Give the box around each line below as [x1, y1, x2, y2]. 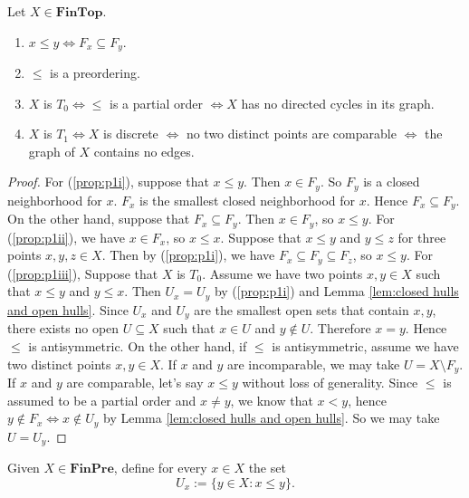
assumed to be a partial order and [7, 390, 196, 409]
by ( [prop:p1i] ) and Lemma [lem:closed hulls [214, 282, 459, 301]
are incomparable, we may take [226, 354, 400, 373]
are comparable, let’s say [66, 372, 204, 391]
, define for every [113, 458, 207, 477]
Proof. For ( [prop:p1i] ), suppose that [7, 172, 209, 191]
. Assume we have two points [202, 263, 363, 283]
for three [397, 227, 446, 246]
